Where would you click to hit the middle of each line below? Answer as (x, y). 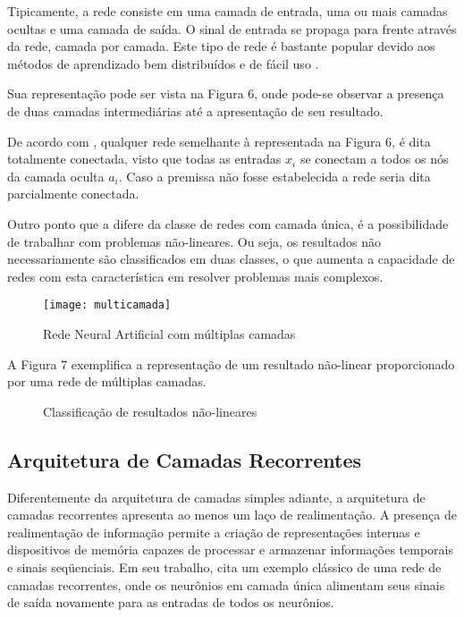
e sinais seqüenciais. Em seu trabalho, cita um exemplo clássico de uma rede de (224, 566)
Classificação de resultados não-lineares (150, 411)
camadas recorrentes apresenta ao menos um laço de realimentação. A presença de (232, 515)
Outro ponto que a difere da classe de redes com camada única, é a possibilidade (228, 223)
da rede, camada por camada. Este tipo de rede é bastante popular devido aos (221, 46)
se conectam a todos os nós (374, 159)
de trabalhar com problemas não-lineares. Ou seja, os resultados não (194, 241)
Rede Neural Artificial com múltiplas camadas (169, 333)
